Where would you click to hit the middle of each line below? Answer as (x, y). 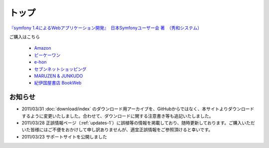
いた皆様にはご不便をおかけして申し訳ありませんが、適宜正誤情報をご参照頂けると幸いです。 (117, 130)
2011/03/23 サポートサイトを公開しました (64, 137)
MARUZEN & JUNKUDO (59, 76)
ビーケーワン (47, 55)
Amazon (43, 48)
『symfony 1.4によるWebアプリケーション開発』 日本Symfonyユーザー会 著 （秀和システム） (105, 28)
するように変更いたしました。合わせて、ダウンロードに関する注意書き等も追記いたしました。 (118, 116)
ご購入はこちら (24, 37)
